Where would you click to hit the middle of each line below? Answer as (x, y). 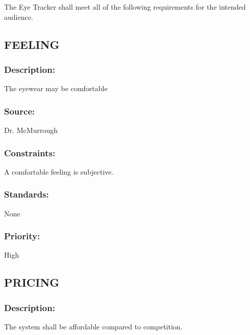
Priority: (22, 236)
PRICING (32, 282)
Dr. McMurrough (31, 130)
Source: (20, 111)
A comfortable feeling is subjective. (59, 171)
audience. (19, 17)
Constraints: (30, 152)
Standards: (27, 194)
